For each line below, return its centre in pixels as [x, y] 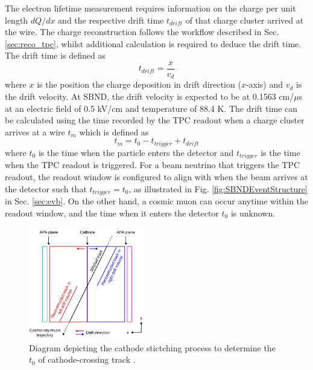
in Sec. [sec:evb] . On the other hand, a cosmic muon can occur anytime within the [157, 201]
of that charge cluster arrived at [245, 20]
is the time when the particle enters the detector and [136, 152]
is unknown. [253, 213]
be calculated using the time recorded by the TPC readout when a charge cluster [155, 120]
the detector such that [46, 188]
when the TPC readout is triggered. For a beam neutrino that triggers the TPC [153, 165]
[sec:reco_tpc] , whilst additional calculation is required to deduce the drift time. [153, 43]
